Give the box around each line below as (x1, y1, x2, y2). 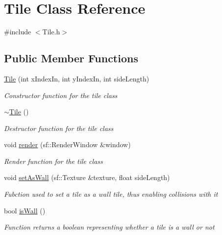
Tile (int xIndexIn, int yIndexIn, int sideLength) (4, 73, 149, 83)
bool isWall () (4, 205, 46, 215)
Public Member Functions (4, 51, 138, 66)
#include (4, 26, 31, 37)
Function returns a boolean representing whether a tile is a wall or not (4, 222, 215, 232)
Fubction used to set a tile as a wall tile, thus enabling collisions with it (4, 189, 218, 199)
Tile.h (42, 26, 60, 37)
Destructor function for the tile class (4, 123, 114, 133)
